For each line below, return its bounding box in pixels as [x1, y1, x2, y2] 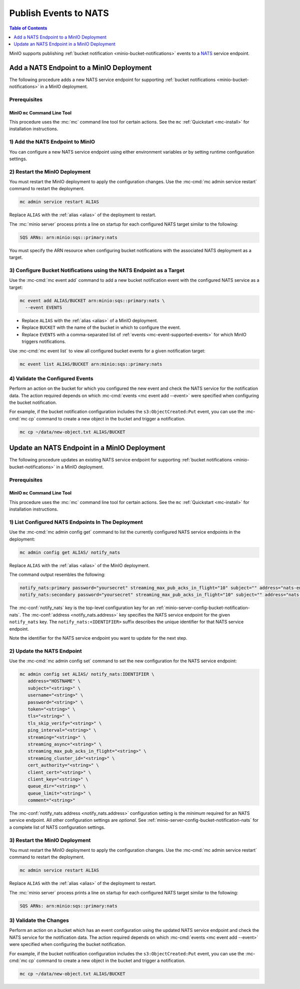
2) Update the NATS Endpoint [9, 647, 82, 654]
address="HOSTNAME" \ [27, 678, 81, 684]
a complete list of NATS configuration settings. [9, 824, 105, 830]
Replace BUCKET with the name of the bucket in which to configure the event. [21, 324, 181, 330]
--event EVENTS [25, 305, 62, 310]
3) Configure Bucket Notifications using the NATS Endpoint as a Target [9, 267, 185, 274]
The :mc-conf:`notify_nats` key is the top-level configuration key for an [9, 605, 155, 611]
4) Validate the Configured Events [9, 375, 93, 382]
